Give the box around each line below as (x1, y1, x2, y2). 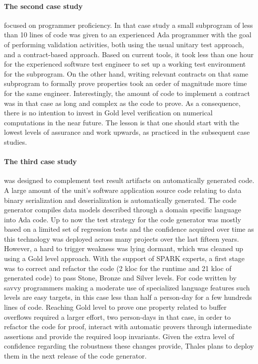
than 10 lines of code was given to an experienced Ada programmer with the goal (4, 29, 252, 40)
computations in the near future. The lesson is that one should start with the (4, 117, 240, 127)
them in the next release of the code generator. (4, 351, 147, 361)
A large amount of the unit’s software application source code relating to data (4, 184, 242, 195)
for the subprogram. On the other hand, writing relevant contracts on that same (4, 68, 249, 79)
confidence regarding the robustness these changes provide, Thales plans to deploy (4, 341, 254, 351)
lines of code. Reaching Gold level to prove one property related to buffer (4, 302, 227, 312)
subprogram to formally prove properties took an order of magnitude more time (4, 78, 247, 89)
